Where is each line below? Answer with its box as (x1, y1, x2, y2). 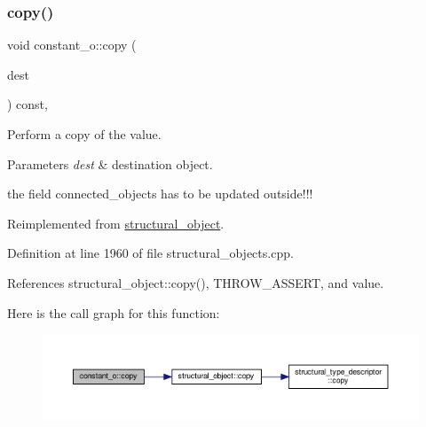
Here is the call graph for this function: (7, 303, 220, 322)
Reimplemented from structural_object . (7, 213, 225, 232)
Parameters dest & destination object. (7, 154, 213, 173)
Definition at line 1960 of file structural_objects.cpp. (7, 244, 294, 262)
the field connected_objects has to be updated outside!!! (7, 184, 313, 203)
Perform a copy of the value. (7, 125, 162, 143)
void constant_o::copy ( (7, 35, 137, 54)
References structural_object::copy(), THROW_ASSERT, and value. (7, 273, 384, 291)
